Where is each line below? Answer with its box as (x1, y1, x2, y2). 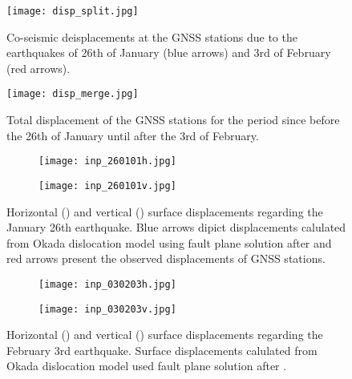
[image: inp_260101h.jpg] (38, 155, 176, 167)
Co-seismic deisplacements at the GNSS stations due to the (6, 28, 297, 45)
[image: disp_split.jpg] (6, 6, 139, 17)
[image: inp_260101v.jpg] (38, 179, 176, 192)
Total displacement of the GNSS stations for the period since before (6, 111, 340, 128)
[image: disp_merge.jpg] (6, 88, 139, 100)
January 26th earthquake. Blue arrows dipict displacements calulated (6, 219, 346, 236)
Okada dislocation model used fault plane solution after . (6, 357, 287, 374)
